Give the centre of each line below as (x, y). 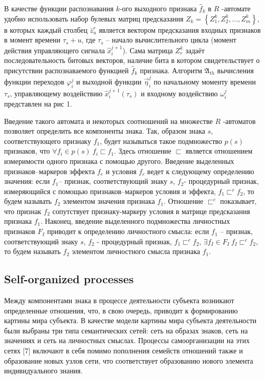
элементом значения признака (109, 201)
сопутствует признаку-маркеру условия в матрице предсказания (151, 211)
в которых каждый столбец (46, 29)
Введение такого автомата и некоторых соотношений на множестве (108, 121)
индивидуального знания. (43, 371)
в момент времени (32, 40)
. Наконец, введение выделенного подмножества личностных (135, 221)
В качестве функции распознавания (59, 8)
